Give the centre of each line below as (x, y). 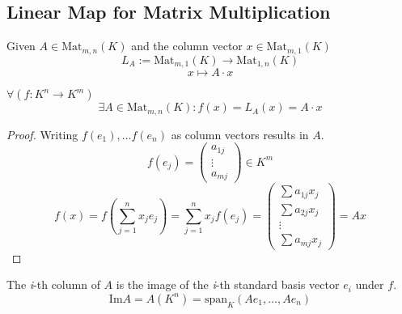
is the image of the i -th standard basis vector (228, 284)
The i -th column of (53, 284)
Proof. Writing (42, 134)
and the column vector (187, 46)
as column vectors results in (240, 134)
